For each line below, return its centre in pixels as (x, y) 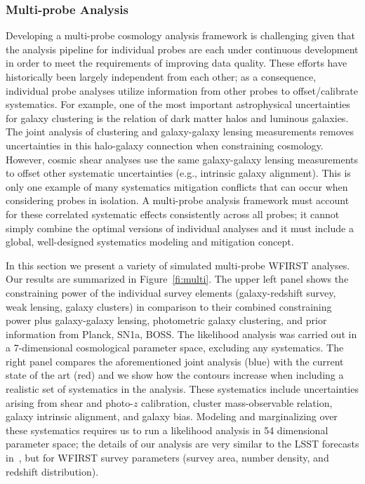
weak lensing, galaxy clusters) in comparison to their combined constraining (169, 306)
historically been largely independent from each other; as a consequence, (161, 76)
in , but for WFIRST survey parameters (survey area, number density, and (167, 458)
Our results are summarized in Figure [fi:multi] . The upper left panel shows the (177, 279)
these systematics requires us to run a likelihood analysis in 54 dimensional (167, 430)
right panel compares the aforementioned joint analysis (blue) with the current (175, 361)
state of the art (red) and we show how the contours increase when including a (175, 375)
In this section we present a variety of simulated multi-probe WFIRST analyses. (178, 265)
